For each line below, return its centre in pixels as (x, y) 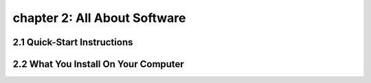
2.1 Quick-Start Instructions (73, 42)
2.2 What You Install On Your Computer (99, 64)
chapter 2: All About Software (99, 18)
